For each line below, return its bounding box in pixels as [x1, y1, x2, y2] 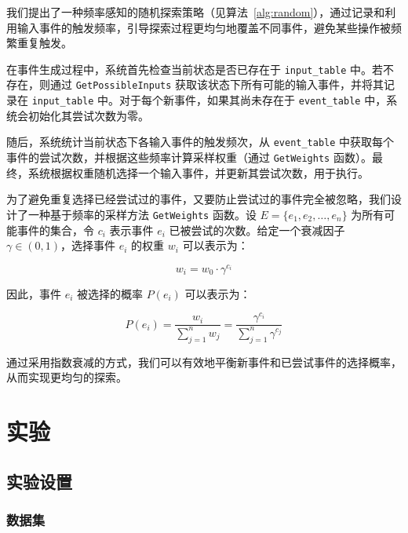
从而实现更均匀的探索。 [6, 369, 127, 385]
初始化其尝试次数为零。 [27, 107, 149, 123]
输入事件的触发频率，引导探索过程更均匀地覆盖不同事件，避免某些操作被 [16, 19, 391, 35]
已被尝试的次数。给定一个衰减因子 [169, 221, 345, 238]
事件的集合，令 [16, 221, 94, 238]
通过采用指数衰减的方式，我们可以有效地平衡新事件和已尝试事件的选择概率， [6, 353, 402, 370]
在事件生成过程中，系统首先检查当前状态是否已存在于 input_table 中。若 [6, 60, 384, 77]
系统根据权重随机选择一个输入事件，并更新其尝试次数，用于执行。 [27, 164, 369, 181]
